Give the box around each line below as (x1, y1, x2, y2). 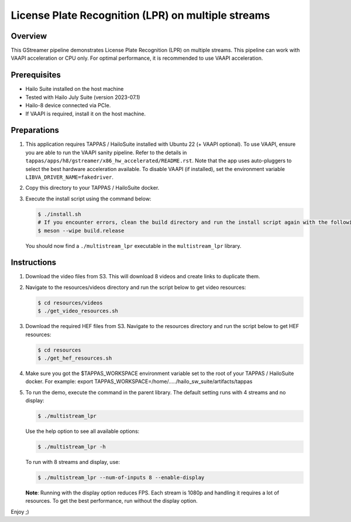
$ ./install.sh (37, 211, 81, 217)
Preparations (11, 125, 60, 135)
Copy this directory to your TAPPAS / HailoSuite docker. (25, 185, 160, 192)
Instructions (11, 258, 57, 268)
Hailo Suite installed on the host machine (25, 86, 124, 93)
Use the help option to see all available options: (25, 428, 140, 435)
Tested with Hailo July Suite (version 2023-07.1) (25, 94, 140, 101)
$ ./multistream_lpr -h (37, 443, 106, 451)
